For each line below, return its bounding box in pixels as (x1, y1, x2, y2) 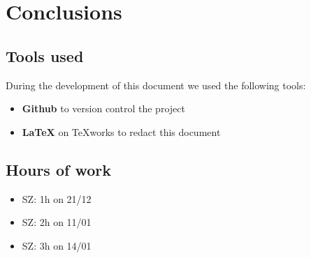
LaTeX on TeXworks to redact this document (22, 124, 221, 139)
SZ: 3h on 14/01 (22, 238, 92, 252)
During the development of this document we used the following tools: (6, 77, 306, 92)
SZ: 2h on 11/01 (22, 215, 92, 229)
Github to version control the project (22, 101, 185, 116)
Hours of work (6, 158, 111, 180)
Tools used (6, 45, 84, 66)
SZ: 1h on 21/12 (22, 191, 92, 206)
